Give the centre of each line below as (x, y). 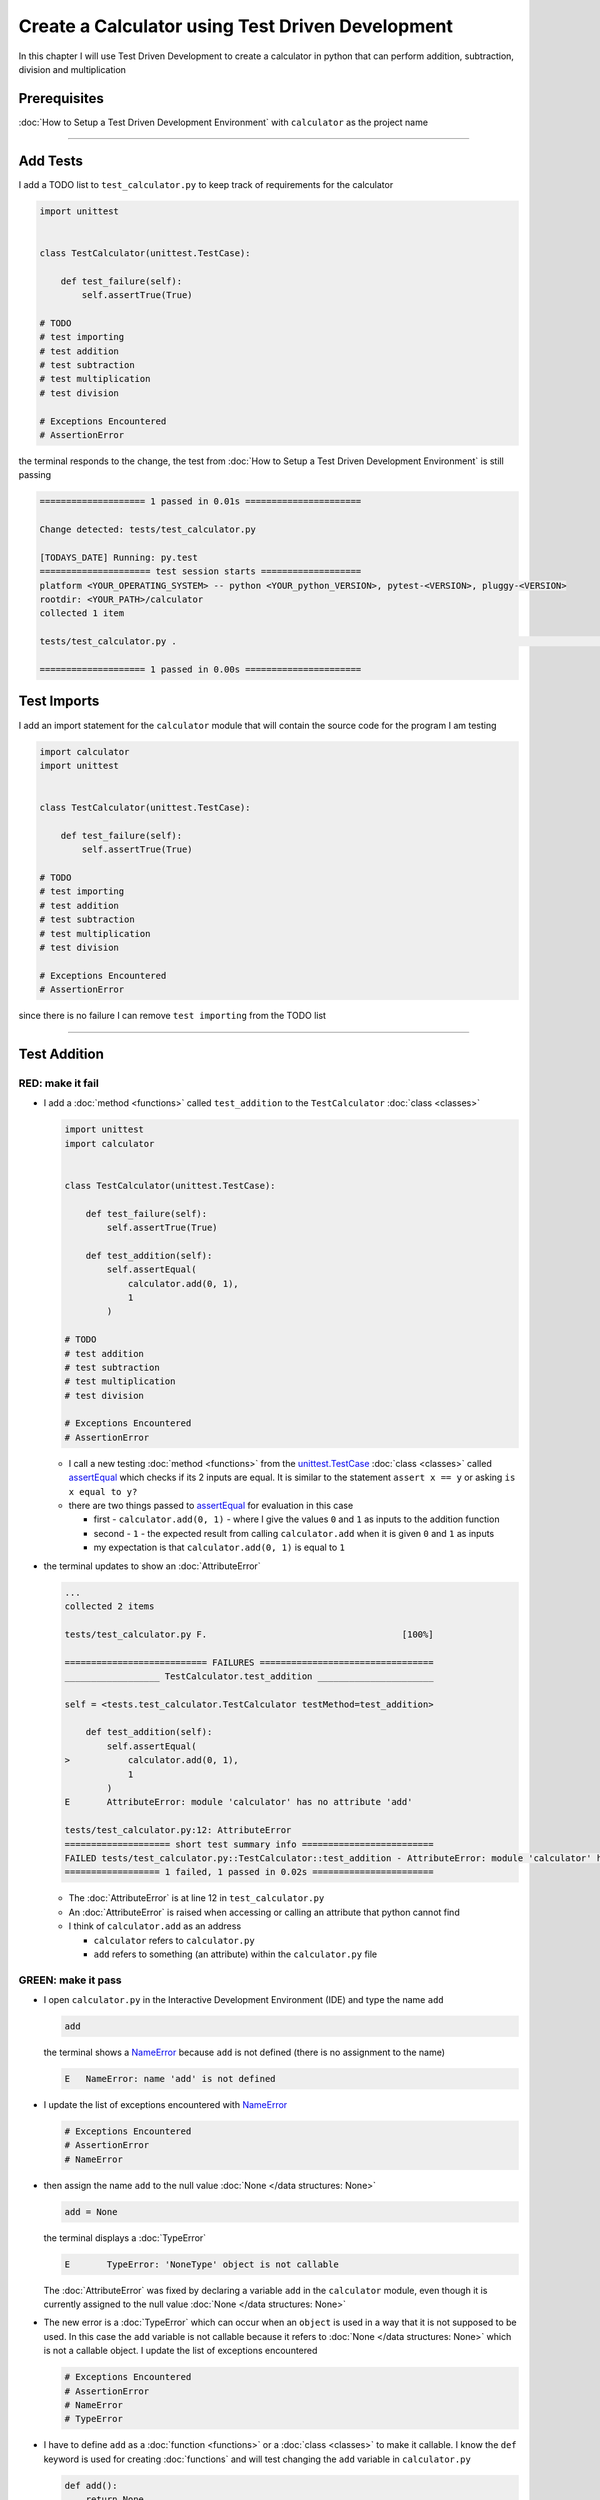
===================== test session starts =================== (200, 571)
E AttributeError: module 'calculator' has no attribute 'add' (238, 1802)
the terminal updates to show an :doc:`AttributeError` (152, 1566)
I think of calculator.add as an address (155, 1926)
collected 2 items (109, 1606)
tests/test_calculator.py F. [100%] (249, 1634)
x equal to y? (103, 1491)
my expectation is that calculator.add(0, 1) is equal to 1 (219, 1547)
